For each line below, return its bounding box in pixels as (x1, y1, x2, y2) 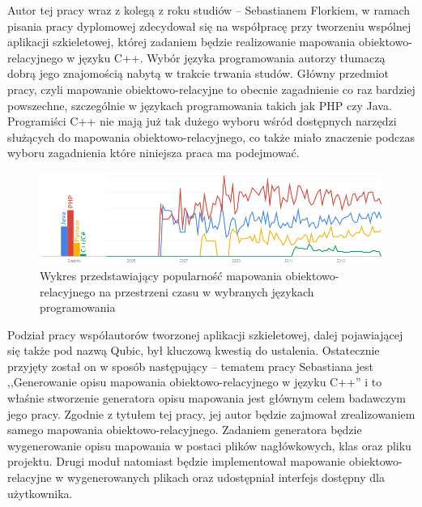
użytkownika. (7, 484, 73, 501)
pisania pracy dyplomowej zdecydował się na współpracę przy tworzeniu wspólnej (7, 17, 411, 34)
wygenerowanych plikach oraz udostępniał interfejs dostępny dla (66, 469, 385, 486)
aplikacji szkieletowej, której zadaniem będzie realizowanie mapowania (7, 33, 356, 50)
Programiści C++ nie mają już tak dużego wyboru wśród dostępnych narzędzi (7, 113, 397, 130)
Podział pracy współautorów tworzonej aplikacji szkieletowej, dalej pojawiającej (7, 326, 403, 343)
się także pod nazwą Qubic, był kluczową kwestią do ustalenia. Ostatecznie (7, 342, 380, 359)
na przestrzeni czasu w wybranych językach (99, 283, 314, 300)
